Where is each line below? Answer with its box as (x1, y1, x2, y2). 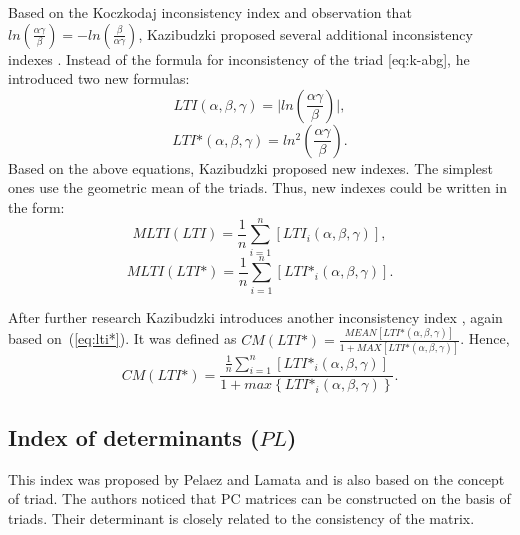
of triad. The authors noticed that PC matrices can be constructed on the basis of (8, 488, 511, 509)
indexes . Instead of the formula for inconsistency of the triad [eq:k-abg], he (8, 48, 470, 69)
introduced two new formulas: (8, 68, 190, 89)
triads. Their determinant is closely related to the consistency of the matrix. (8, 507, 475, 528)
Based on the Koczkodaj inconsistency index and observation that (8, 2, 412, 22)
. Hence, (460, 328, 510, 349)
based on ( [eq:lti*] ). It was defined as (8, 328, 237, 349)
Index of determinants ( (8, 421, 260, 452)
